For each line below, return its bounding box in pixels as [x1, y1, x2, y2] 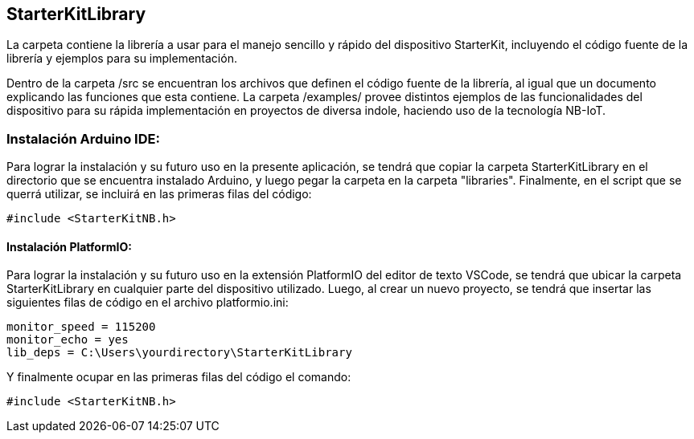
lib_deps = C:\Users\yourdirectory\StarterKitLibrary [6, 346, 352, 360]
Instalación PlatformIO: [6, 239, 132, 254]
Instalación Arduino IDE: [6, 130, 160, 147]
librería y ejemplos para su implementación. [6, 51, 237, 66]
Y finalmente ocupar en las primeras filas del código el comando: [6, 370, 351, 384]
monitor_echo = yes [6, 333, 129, 347]
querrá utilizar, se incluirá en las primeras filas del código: [6, 187, 312, 201]
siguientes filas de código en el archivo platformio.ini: [6, 295, 289, 310]
